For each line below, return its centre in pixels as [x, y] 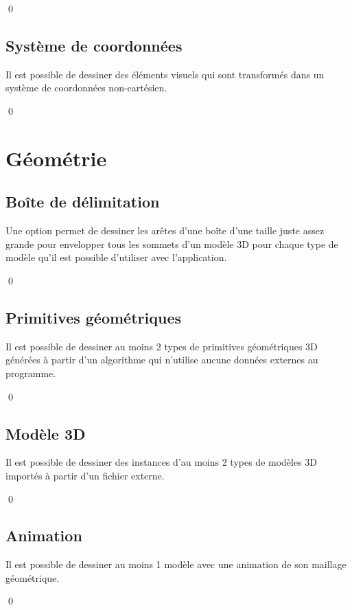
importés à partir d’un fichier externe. [85, 475]
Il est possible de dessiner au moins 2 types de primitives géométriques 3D [162, 346]
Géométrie [56, 158]
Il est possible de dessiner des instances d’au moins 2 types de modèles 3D [162, 462]
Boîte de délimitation [83, 202]
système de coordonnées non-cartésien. [86, 88]
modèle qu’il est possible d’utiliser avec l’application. [116, 257]
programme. [31, 373]
